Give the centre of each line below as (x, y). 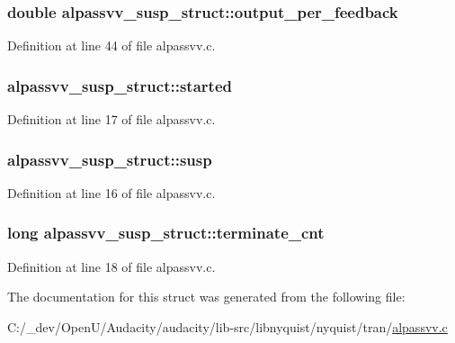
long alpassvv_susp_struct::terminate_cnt (166, 233)
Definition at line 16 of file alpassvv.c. (112, 192)
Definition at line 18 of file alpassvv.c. (112, 266)
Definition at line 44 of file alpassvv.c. (112, 45)
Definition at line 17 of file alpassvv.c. (112, 119)
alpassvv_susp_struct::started (120, 85)
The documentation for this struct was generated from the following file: (206, 297)
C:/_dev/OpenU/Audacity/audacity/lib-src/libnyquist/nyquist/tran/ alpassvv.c (227, 326)
